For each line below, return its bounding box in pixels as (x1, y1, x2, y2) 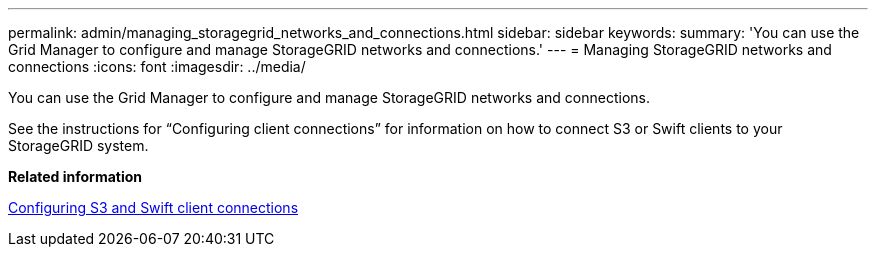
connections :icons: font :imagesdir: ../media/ (8, 58, 306, 75)
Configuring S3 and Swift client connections (8, 199, 299, 216)
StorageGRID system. (8, 137, 149, 154)
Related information (8, 168, 143, 185)
